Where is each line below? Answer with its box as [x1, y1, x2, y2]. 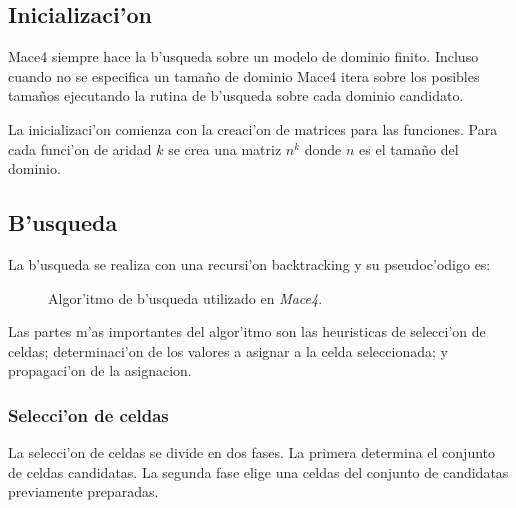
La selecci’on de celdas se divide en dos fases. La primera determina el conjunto [8, 442, 496, 463]
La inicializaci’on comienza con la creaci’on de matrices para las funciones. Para [8, 118, 498, 139]
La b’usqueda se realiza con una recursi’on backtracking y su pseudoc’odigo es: [8, 253, 491, 274]
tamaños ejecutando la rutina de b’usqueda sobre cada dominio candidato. [8, 85, 464, 106]
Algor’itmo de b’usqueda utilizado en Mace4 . [48, 287, 323, 308]
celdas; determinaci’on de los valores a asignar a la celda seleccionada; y [8, 340, 448, 361]
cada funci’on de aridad [8, 138, 152, 159]
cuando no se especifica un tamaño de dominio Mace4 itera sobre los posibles [8, 65, 480, 86]
